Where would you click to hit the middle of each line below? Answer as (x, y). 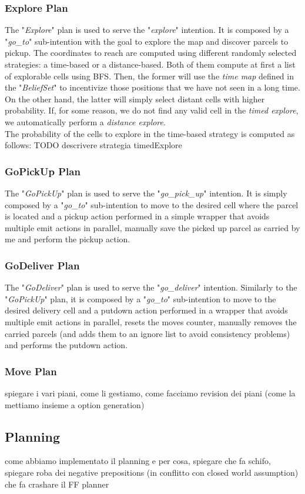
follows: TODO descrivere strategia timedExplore (93, 145)
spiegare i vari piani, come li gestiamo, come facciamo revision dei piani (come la (150, 393)
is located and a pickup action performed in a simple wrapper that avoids (137, 216)
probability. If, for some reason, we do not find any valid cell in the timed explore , (152, 110)
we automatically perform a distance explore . (85, 121)
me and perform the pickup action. (68, 239)
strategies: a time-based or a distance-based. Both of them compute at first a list (150, 64)
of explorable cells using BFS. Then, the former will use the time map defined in (149, 76)
